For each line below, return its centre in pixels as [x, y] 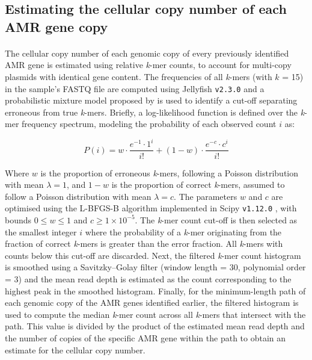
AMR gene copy [57, 26]
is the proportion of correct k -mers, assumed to [198, 185]
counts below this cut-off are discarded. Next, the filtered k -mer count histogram [153, 255]
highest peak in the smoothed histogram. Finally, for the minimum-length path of [155, 290]
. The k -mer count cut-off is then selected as [216, 219]
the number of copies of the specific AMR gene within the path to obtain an [145, 337]
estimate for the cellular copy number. [75, 349]
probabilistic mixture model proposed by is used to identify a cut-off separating [151, 100]
